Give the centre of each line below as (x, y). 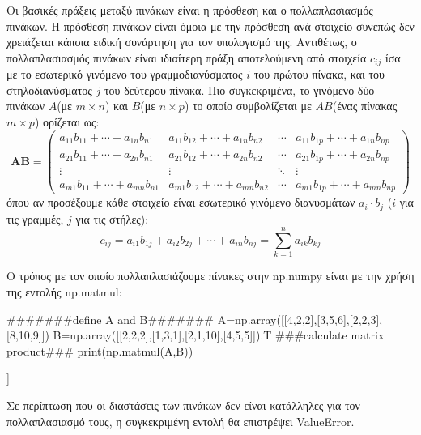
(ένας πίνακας (365, 106)
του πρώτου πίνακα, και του (319, 74)
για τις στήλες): (112, 218)
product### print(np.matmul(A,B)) (100, 350)
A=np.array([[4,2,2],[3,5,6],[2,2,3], (300, 319)
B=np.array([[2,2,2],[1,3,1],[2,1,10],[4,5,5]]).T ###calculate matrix (219, 335)
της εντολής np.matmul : (64, 291)
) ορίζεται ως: (67, 122)
